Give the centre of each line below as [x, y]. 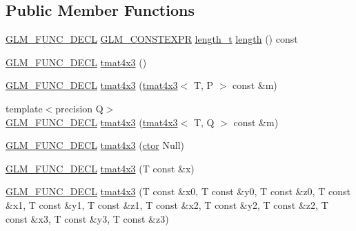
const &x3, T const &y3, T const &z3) [87, 218]
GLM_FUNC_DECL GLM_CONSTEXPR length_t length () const [152, 39]
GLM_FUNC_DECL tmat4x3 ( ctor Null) [95, 145]
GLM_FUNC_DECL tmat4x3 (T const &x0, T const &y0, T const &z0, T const [178, 191]
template [24, 108]
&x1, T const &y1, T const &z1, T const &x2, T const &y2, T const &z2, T [167, 204]
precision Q [79, 108]
